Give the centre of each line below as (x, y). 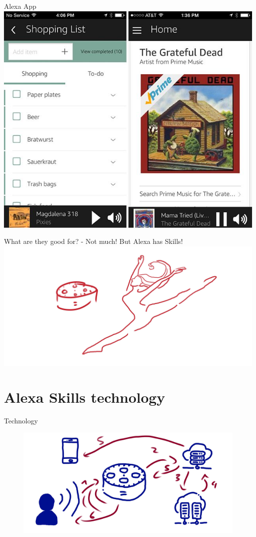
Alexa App (20, 6)
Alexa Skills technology (85, 397)
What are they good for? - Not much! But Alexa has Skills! (94, 241)
